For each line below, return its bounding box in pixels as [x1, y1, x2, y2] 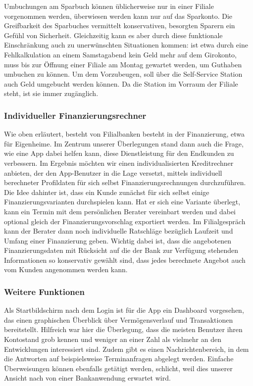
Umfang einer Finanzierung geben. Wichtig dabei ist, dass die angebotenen [4, 235, 232, 245]
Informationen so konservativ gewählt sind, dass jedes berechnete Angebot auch [4, 254, 246, 265]
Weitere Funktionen [4, 285, 85, 297]
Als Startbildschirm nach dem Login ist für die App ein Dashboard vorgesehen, [4, 305, 244, 315]
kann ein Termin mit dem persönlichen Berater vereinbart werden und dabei [4, 206, 236, 216]
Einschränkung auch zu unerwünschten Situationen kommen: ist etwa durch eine [4, 40, 248, 50]
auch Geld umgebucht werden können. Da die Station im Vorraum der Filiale [4, 78, 238, 89]
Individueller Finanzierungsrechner [4, 109, 147, 121]
